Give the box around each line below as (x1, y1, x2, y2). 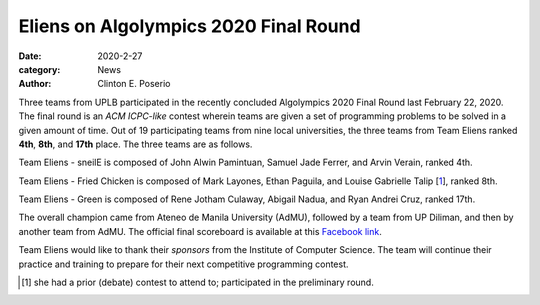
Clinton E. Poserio (97, 78, 171, 90)
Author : (18, 78, 52, 90)
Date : (18, 50, 42, 62)
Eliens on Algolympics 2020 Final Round (18, 15, 361, 37)
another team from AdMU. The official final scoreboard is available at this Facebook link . (18, 225, 382, 237)
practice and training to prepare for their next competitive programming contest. (18, 258, 349, 270)
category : (18, 63, 61, 75)
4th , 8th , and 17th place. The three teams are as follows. (18, 138, 253, 150)
